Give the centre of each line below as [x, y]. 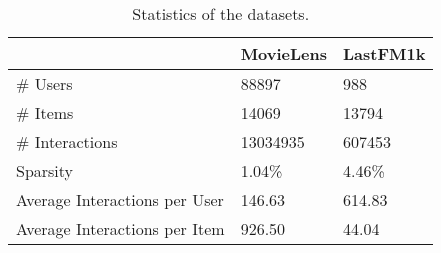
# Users [44, 83]
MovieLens [284, 53]
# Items [45, 112]
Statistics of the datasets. [221, 13]
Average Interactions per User [120, 199]
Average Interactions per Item [120, 228]
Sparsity [45, 170]
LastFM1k [384, 53]
